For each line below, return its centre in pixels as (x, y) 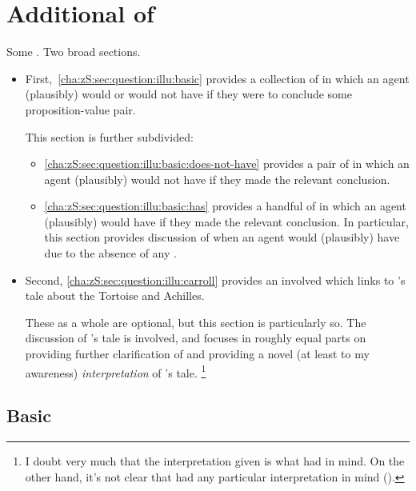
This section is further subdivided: (109, 136)
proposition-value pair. (80, 109)
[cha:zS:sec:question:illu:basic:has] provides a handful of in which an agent (225, 206)
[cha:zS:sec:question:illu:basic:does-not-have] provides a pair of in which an (227, 164)
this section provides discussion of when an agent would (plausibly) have (222, 237)
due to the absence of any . (110, 253)
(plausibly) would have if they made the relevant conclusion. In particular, (226, 221)
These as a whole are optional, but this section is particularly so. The (196, 322)
